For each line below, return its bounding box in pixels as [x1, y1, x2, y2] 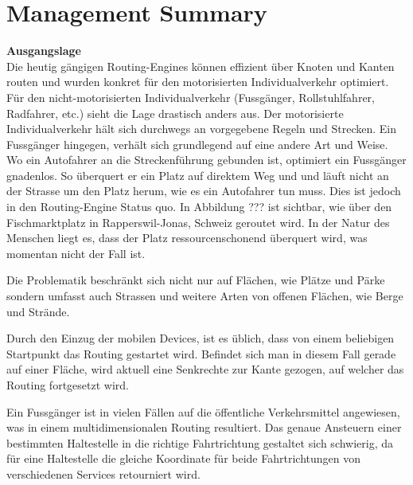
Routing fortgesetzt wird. [6, 377, 129, 393]
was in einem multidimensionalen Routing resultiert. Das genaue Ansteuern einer [6, 419, 402, 436]
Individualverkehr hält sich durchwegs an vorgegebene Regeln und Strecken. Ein [6, 120, 396, 137]
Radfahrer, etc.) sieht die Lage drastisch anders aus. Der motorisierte [6, 104, 344, 121]
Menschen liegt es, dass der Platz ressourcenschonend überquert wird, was [6, 229, 368, 246]
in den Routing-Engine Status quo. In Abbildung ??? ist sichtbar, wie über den [6, 198, 392, 215]
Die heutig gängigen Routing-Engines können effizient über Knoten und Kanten [6, 57, 395, 74]
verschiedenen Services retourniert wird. [6, 465, 201, 482]
